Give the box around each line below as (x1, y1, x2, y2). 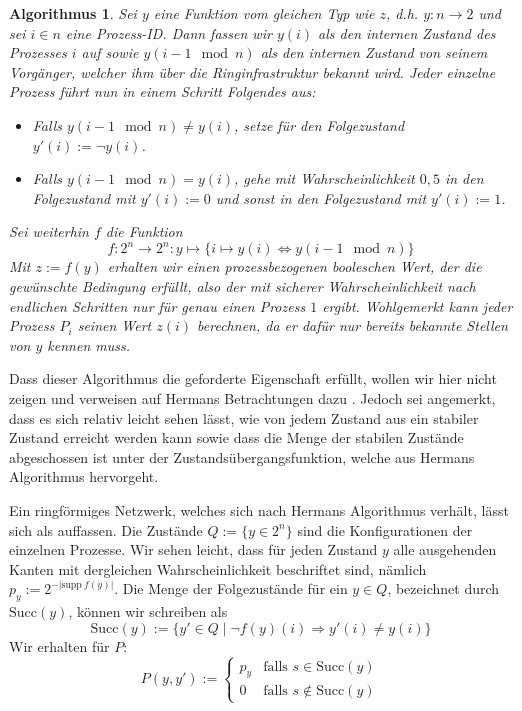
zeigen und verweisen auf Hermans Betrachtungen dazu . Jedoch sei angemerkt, (9, 388, 496, 408)
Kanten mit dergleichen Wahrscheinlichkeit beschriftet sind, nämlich (9, 558, 427, 579)
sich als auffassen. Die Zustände (9, 519, 203, 540)
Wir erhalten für (9, 635, 110, 656)
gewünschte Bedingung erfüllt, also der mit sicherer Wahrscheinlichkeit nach (9, 276, 476, 297)
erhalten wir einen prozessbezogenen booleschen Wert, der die (107, 256, 482, 277)
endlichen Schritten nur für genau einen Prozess (9, 295, 306, 316)
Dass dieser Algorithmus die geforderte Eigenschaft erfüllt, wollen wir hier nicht (9, 368, 497, 389)
